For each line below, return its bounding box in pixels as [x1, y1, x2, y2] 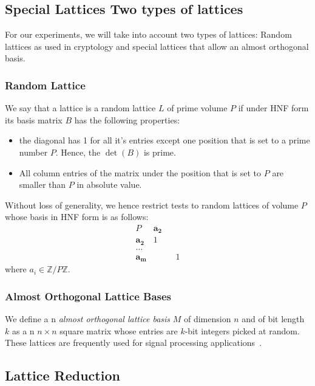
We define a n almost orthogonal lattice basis [5, 312, 171, 325]
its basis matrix [5, 113, 63, 126]
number [19, 145, 48, 158]
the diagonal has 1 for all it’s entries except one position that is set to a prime [19, 134, 310, 146]
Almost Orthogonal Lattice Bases [5, 288, 172, 303]
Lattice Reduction [5, 366, 120, 385]
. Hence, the [55, 145, 101, 158]
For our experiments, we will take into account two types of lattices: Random [5, 28, 292, 41]
